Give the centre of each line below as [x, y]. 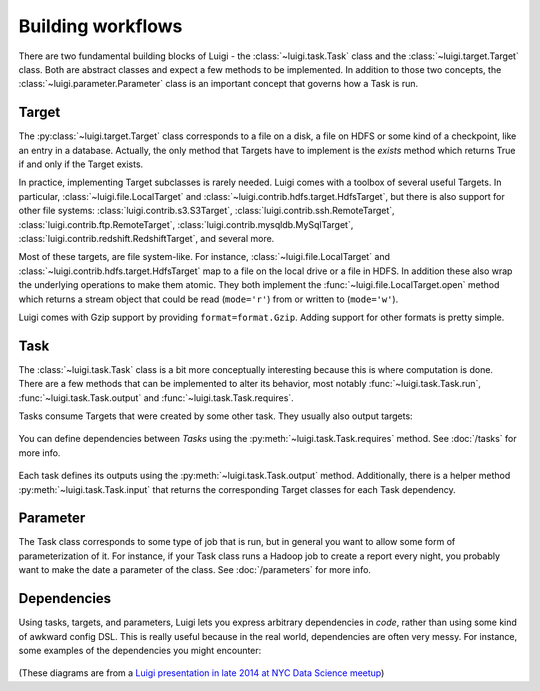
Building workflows [100, 26]
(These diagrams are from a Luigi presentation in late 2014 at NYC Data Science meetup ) [201, 673]
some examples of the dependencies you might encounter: [140, 650]
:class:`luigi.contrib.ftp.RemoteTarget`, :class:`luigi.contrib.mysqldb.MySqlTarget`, [186, 224]
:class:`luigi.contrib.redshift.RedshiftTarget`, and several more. [146, 238]
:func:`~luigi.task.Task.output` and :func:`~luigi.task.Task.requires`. [156, 397]
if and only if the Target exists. [81, 164]
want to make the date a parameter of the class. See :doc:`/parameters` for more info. [195, 570]
